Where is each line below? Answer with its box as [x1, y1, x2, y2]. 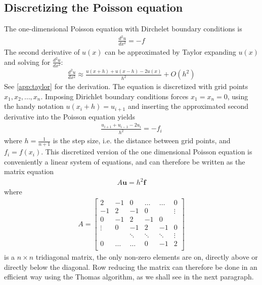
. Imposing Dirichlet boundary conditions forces [40, 91, 189, 101]
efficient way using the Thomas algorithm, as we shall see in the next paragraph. [4, 271, 254, 282]
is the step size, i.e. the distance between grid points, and [53, 135, 231, 146]
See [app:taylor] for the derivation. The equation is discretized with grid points [4, 81, 248, 92]
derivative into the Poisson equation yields [4, 111, 136, 121]
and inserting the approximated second [127, 101, 249, 111]
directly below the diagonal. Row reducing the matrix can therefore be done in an [4, 261, 257, 272]
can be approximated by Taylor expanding [105, 47, 236, 57]
